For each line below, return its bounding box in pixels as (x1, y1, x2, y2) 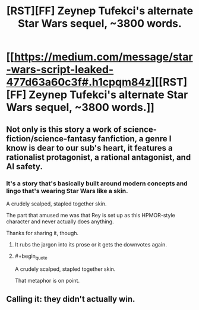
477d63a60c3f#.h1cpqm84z (6, 75, 151, 89)
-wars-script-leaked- (6, 63, 114, 77)
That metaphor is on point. (14, 277, 80, 284)
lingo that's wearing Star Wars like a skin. (6, 186, 128, 195)
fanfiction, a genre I (97, 134, 172, 144)
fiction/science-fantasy (6, 134, 96, 144)
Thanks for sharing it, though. (6, 229, 79, 236)
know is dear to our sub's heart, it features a (6, 143, 173, 153)
